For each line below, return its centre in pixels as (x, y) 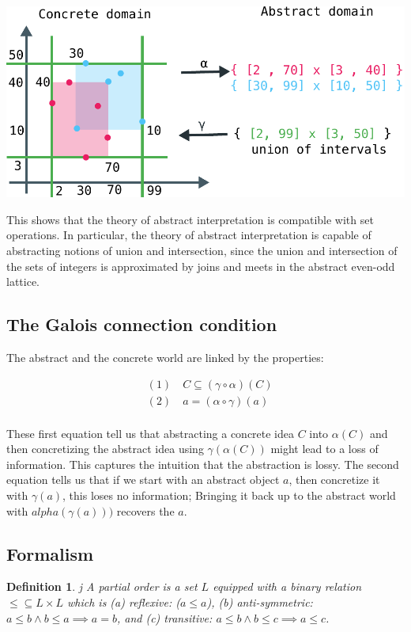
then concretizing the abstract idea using (105, 449)
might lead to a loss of (324, 449)
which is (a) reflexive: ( (124, 602)
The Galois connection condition (142, 324)
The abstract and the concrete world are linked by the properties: (165, 357)
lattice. (23, 282)
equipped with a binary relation (287, 586)
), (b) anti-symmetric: (260, 602)
